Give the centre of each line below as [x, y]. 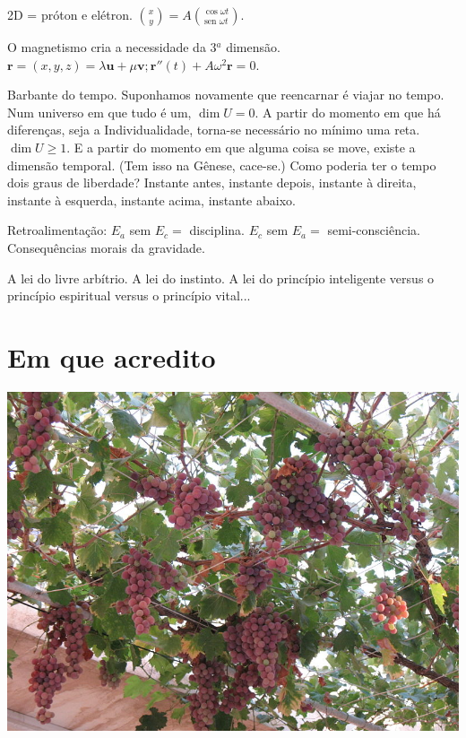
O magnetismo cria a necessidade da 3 [112, 47]
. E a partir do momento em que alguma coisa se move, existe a [241, 147]
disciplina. [217, 230]
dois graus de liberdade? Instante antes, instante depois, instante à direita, [212, 182]
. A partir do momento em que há [348, 112]
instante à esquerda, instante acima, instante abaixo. [151, 200]
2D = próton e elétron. [70, 14]
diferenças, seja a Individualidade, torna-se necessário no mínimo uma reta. [214, 130]
